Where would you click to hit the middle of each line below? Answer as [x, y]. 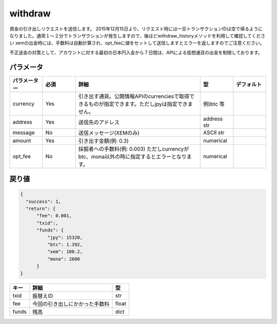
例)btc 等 [214, 104]
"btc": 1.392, [65, 244]
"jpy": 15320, [65, 237]
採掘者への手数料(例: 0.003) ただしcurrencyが [134, 149]
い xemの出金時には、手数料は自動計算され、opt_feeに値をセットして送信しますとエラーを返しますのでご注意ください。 [137, 43]
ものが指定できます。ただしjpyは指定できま [141, 104]
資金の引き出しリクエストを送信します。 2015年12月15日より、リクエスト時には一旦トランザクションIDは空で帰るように [136, 29]
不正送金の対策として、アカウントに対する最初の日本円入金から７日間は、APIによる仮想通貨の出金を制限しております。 [136, 52]
